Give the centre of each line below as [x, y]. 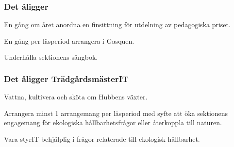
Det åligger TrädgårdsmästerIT [66, 78]
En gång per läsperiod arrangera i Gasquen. [69, 41]
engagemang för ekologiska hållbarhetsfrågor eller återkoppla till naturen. [113, 122]
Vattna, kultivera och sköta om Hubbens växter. [76, 97]
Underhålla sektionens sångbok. [51, 57]
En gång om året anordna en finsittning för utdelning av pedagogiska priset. [117, 24]
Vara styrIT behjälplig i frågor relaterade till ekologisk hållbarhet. [102, 139]
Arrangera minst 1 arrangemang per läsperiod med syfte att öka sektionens [116, 113]
